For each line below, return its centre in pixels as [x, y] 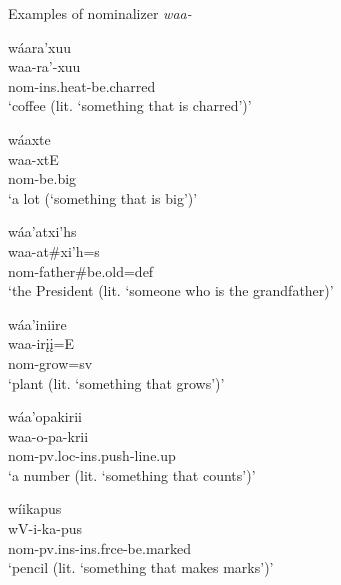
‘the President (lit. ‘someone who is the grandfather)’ [171, 290]
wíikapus [35, 508]
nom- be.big [42, 178]
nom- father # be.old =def [81, 270]
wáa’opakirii [45, 416]
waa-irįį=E [41, 343]
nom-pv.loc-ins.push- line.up [92, 455]
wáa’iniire [37, 323]
